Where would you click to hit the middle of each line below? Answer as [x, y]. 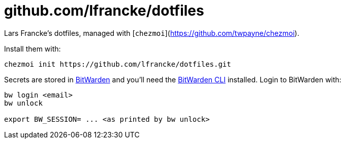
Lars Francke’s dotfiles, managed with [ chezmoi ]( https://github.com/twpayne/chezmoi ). [152, 33]
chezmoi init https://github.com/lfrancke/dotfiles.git [118, 64]
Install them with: [33, 49]
